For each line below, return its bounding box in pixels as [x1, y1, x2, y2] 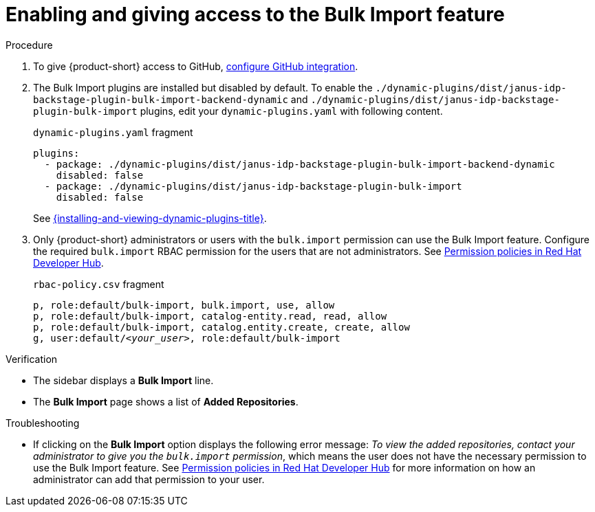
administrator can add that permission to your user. [33, 473, 265, 485]
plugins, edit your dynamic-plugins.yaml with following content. [140, 104, 443, 117]
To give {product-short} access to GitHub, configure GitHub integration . [33, 60, 358, 72]
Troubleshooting [6, 416, 80, 429]
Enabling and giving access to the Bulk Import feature [6, 3, 505, 26]
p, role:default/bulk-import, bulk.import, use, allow [33, 299, 335, 311]
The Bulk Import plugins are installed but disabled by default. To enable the [33, 81, 373, 93]
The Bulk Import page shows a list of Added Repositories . [33, 395, 299, 408]
